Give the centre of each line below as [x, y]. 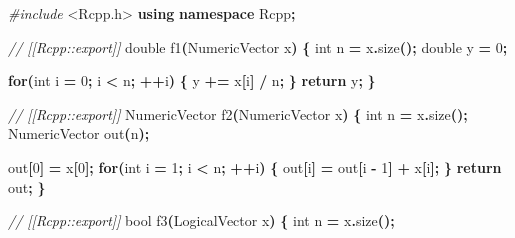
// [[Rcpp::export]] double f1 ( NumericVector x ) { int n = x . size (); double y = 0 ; [258, 46]
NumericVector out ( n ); [79, 133]
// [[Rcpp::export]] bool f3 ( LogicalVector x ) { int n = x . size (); [201, 220]
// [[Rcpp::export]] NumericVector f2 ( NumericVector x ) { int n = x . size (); [238, 113]
